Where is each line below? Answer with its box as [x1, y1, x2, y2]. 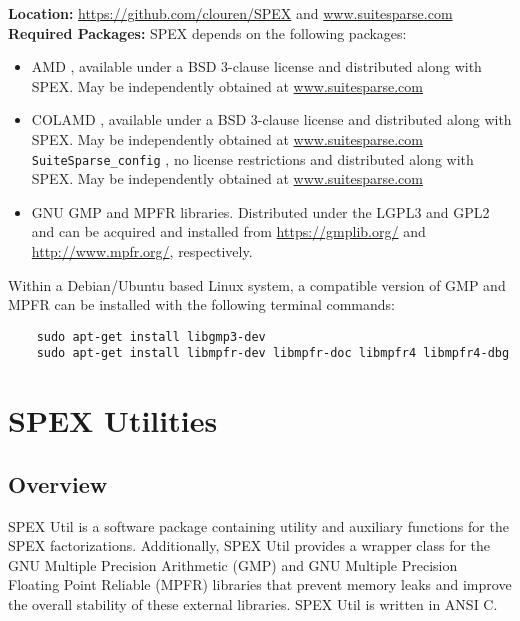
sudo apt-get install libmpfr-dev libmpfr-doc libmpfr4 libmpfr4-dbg [36, 346, 510, 361]
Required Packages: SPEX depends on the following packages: [8, 22, 407, 43]
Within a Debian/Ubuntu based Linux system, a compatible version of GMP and [8, 274, 506, 295]
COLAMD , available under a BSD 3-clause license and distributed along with [31, 109, 512, 130]
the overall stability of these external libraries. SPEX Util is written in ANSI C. [8, 594, 498, 615]
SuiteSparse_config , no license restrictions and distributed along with [31, 148, 474, 169]
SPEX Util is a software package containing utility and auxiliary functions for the [8, 515, 509, 536]
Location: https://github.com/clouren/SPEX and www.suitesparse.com [8, 3, 453, 23]
